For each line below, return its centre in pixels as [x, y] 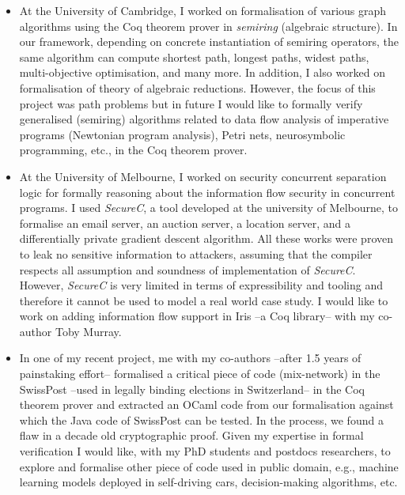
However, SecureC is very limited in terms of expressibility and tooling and [201, 285]
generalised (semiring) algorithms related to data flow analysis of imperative [204, 119]
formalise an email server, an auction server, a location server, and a [185, 223]
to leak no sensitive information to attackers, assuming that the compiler [196, 253]
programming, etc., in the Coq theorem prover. [133, 150]
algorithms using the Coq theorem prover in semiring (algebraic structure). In [208, 26]
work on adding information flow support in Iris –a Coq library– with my [197, 316]
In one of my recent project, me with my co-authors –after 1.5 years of [190, 358]
